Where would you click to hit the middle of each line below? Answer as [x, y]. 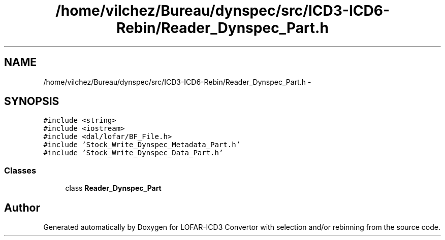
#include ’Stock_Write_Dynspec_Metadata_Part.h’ [142, 145]
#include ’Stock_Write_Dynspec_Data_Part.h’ [133, 153]
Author [22, 208]
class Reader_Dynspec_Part [113, 188]
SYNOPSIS [32, 101]
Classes [20, 170]
